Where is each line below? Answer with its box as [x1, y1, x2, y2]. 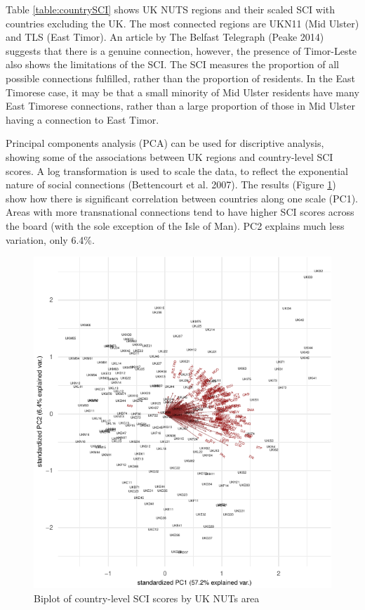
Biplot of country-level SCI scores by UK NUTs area [34, 590, 260, 605]
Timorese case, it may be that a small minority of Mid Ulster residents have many [6, 84, 359, 99]
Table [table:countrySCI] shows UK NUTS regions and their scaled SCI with [6, 2, 336, 16]
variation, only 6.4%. [6, 232, 95, 247]
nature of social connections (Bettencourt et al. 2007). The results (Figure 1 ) [6, 177, 336, 192]
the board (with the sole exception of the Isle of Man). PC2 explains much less [6, 218, 345, 233]
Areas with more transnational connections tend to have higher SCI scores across [6, 205, 354, 219]
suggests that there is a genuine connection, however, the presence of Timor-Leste [6, 43, 357, 58]
